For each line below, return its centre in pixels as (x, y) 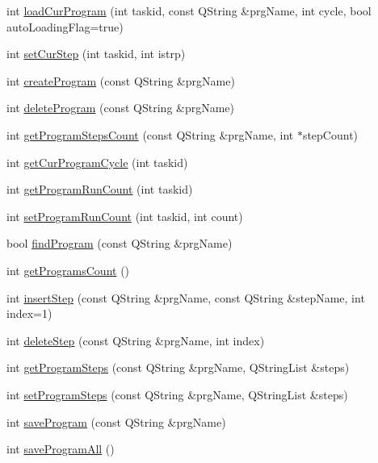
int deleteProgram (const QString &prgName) (121, 108)
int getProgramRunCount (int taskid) (100, 189)
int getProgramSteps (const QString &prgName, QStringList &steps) (178, 367)
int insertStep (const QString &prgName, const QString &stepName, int (186, 297)
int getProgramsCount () (68, 270)
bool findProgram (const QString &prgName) (120, 243)
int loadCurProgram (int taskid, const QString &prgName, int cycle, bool (189, 10)
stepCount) (330, 134)
